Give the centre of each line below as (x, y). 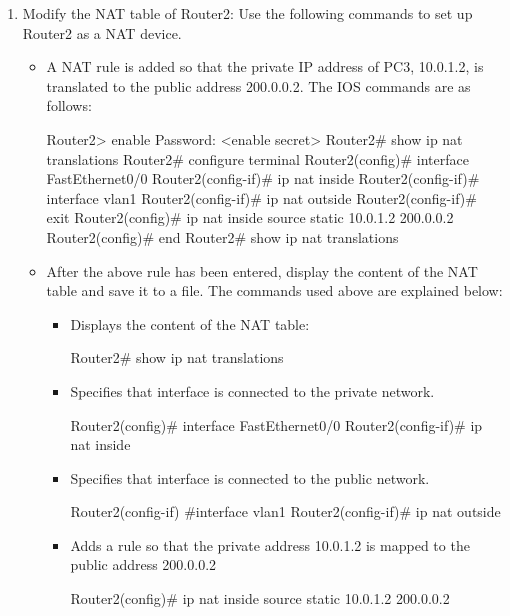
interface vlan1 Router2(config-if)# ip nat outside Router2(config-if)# (261, 197)
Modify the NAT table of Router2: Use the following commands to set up (247, 13)
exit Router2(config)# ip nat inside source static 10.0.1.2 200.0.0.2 (250, 217)
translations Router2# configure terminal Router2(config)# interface (257, 158)
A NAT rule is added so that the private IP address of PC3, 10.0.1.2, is (265, 66)
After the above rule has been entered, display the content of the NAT (262, 270)
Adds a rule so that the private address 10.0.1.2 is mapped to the (270, 544)
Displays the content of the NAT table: (190, 323)
